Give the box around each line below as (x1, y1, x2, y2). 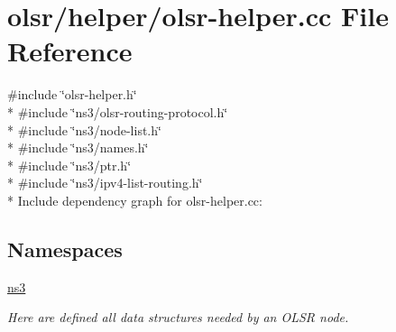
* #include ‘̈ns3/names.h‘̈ (7, 138, 149, 157)
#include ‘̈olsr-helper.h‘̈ (7, 85, 137, 104)
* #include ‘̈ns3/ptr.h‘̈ (7, 155, 132, 174)
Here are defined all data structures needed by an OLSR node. (7, 308, 349, 327)
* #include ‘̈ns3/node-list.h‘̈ (7, 120, 161, 139)
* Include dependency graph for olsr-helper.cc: (7, 190, 262, 209)
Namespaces (7, 235, 123, 263)
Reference (7, 32, 133, 69)
